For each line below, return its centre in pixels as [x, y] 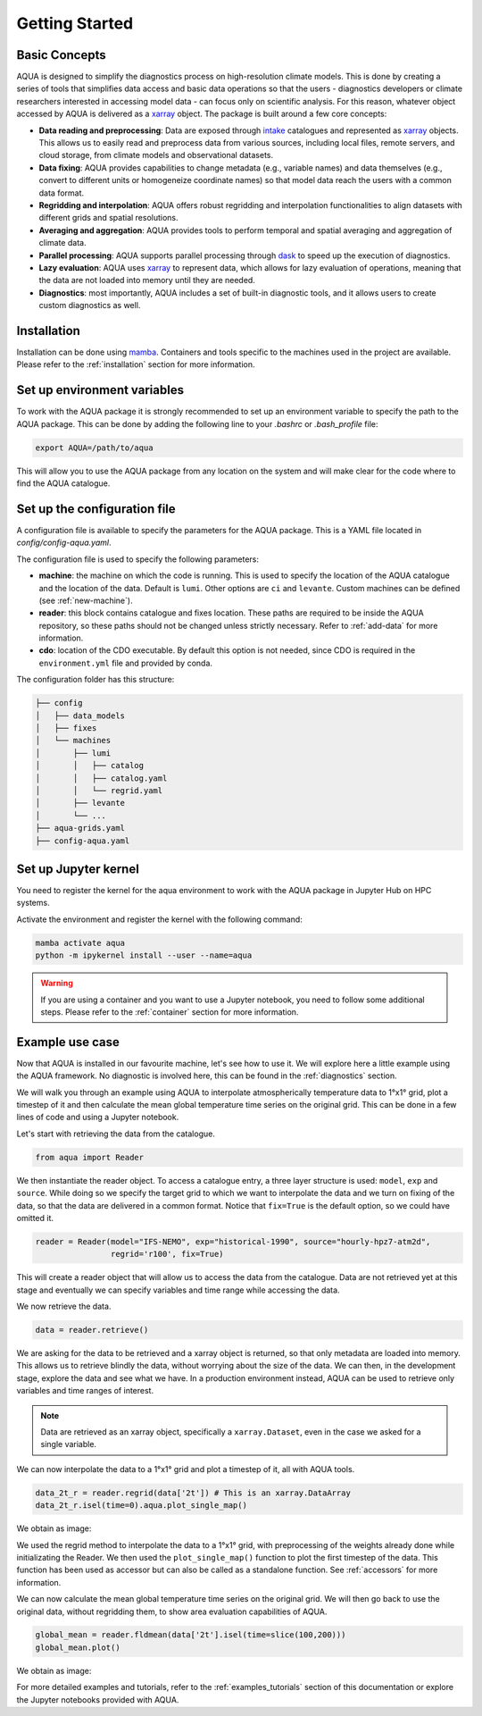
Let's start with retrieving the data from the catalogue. [116, 1134]
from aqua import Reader [90, 1157]
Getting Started [75, 23]
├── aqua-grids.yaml [80, 828]
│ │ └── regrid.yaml [99, 790]
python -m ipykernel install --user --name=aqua [144, 955]
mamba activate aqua [80, 943]
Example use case [68, 1042]
